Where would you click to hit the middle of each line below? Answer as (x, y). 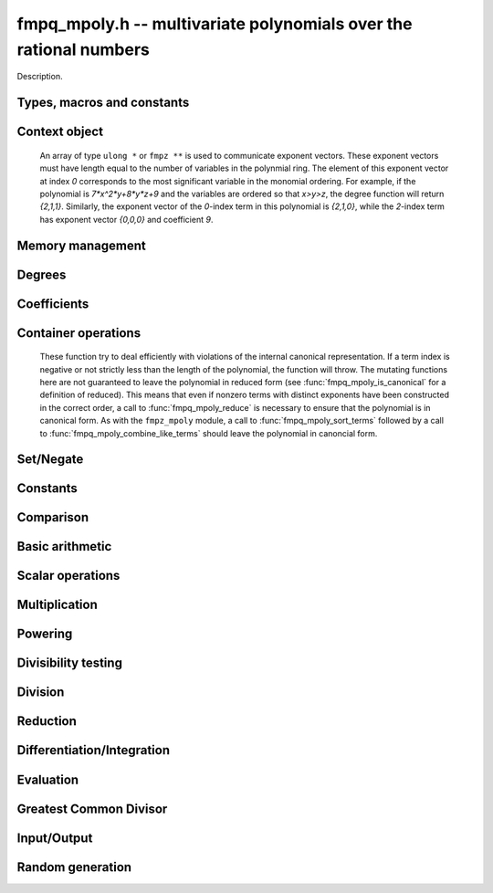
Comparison (53, 517)
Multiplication (57, 605)
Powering (45, 634)
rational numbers (84, 49)
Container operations (79, 333)
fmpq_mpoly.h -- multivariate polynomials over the (215, 24)
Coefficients (53, 304)
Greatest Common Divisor (92, 809)
